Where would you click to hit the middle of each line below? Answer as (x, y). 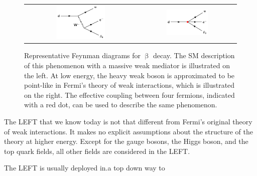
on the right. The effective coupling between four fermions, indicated (130, 95)
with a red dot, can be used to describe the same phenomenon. (121, 105)
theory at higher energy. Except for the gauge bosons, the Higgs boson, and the (126, 141)
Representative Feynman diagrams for (83, 55)
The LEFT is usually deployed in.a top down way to (85, 168)
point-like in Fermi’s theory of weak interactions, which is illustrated (130, 85)
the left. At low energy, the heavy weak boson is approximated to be (130, 75)
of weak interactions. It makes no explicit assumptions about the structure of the (129, 131)
